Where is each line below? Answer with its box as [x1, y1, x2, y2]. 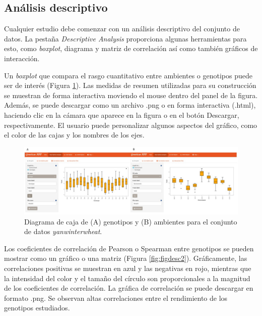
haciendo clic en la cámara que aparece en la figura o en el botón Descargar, [4, 109, 239, 120]
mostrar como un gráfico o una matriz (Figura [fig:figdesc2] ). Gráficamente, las [4, 253, 247, 263]
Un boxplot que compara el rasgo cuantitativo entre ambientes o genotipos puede [4, 70, 252, 80]
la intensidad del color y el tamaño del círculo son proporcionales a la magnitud [4, 273, 250, 283]
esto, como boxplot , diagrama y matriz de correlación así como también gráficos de [4, 43, 258, 54]
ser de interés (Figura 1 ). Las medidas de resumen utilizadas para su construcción [4, 80, 256, 91]
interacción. [4, 53, 40, 63]
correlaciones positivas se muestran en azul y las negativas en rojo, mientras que [4, 263, 251, 274]
